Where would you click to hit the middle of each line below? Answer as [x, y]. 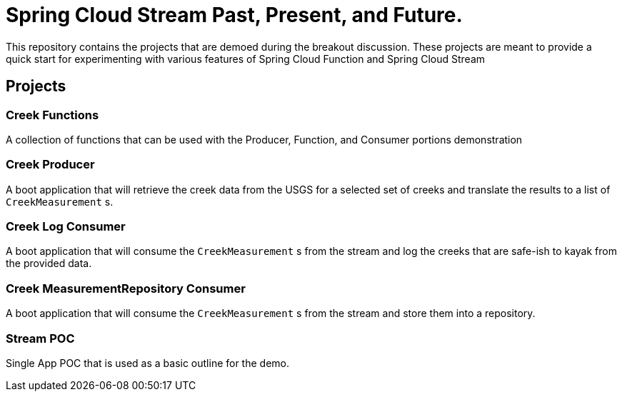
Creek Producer [50, 165]
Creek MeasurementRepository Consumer [126, 288]
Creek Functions [52, 115]
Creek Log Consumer [66, 227]
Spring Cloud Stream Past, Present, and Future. [234, 15]
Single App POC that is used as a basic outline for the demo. [148, 363]
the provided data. [49, 263]
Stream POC [40, 338]
